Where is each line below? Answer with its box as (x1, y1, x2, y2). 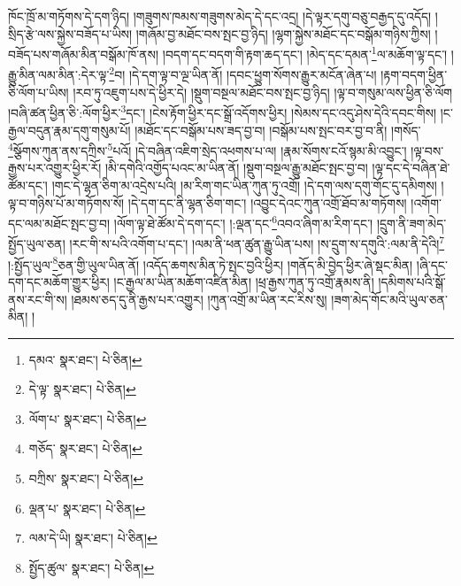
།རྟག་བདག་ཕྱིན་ (380, 66, 448, 84)
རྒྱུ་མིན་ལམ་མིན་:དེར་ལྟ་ (8, 66, 110, 84)
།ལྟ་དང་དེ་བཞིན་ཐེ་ (372, 158, 450, 177)
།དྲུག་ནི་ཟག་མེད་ (376, 213, 447, 232)
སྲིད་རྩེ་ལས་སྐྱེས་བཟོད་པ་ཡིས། (8, 24, 133, 42)
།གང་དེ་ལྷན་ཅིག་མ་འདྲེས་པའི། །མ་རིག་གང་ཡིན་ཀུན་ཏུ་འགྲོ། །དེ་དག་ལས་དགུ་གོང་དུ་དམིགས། (51, 175, 437, 194)
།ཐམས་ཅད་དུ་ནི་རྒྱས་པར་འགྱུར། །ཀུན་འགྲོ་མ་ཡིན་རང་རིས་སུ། (71, 289, 327, 308)
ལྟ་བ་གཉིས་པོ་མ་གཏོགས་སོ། (8, 193, 125, 212)
